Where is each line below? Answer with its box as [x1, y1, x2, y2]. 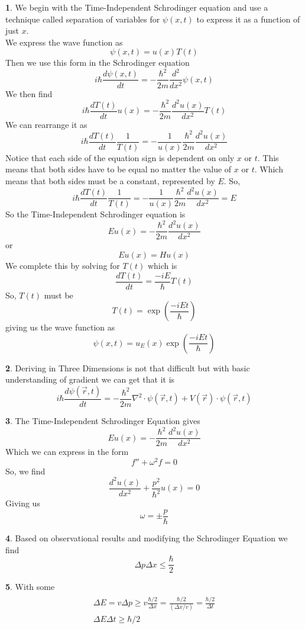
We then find [5, 87, 53, 100]
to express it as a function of [196, 12, 300, 25]
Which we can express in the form [5, 445, 129, 458]
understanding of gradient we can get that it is [5, 373, 175, 386]
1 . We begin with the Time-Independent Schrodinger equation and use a [5, 1, 268, 13]
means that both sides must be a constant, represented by [5, 175, 215, 187]
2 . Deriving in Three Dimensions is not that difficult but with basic [5, 361, 250, 374]
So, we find [5, 464, 46, 477]
